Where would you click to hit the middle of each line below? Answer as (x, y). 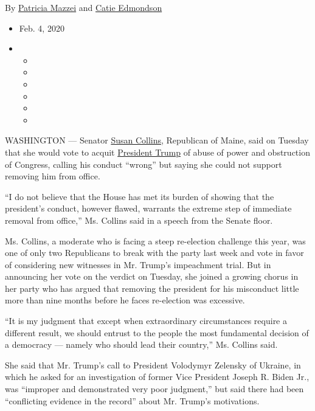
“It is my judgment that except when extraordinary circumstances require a (146, 321)
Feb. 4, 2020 (42, 28)
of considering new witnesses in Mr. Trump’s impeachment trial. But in (138, 264)
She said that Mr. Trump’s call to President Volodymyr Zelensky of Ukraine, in (153, 364)
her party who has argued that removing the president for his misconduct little (152, 288)
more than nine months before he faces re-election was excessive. (125, 300)
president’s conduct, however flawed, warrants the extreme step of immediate (148, 208)
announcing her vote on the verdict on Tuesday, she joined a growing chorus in (152, 276)
